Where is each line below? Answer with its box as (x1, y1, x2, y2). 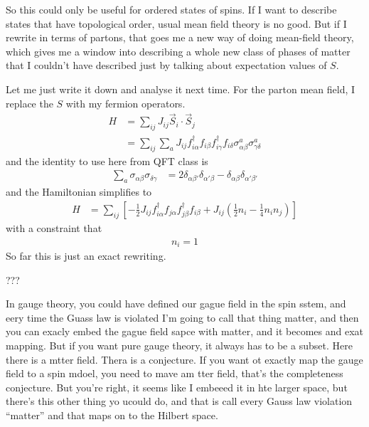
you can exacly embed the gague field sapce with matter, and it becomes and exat (6, 324, 363, 339)
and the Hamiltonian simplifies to (6, 184, 152, 199)
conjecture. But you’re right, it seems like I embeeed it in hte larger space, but (6, 379, 348, 394)
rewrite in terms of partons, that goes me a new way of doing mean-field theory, (6, 30, 354, 45)
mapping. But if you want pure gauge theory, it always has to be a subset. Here (6, 337, 353, 352)
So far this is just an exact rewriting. (6, 248, 166, 263)
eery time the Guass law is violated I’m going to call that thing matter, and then (6, 310, 359, 325)
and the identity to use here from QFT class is (6, 153, 208, 168)
